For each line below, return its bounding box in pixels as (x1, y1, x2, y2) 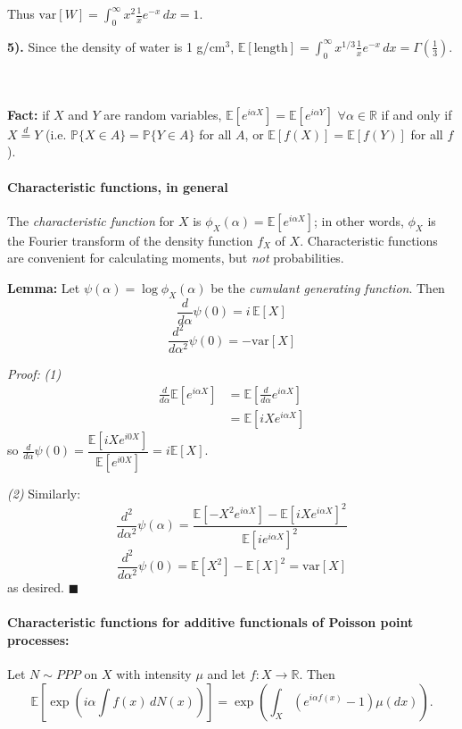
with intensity (116, 664, 192, 683)
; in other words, (313, 211, 404, 230)
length (253, 41, 288, 54)
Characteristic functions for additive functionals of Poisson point (7, 613, 414, 632)
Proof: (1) (7, 364, 62, 383)
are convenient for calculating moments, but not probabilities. (7, 248, 344, 267)
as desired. (7, 577, 64, 596)
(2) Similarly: (7, 483, 81, 502)
